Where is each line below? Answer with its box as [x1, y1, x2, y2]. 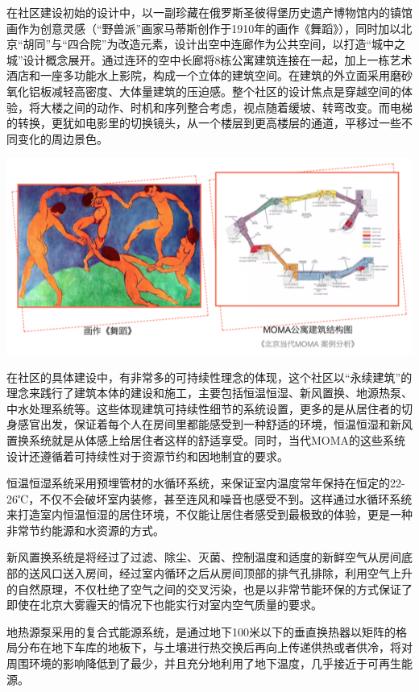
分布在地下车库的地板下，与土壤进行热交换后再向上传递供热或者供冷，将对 [17, 639, 413, 656]
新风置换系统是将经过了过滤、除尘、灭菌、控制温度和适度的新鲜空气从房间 [6, 549, 401, 566]
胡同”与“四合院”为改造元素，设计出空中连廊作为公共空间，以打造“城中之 [23, 35, 406, 52]
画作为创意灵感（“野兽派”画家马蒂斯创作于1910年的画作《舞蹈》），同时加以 [6, 19, 401, 36]
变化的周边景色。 [17, 130, 108, 147]
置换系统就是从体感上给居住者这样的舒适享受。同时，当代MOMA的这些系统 [6, 431, 406, 448]
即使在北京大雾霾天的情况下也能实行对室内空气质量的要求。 [6, 596, 322, 613]
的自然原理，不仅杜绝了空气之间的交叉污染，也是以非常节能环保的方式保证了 [6, 580, 413, 597]
